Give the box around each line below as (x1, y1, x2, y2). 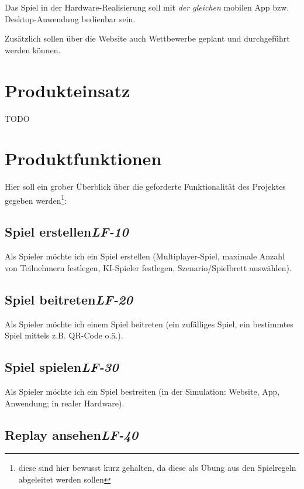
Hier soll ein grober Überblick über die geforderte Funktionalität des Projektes (5, 180, 286, 193)
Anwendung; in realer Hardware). (5, 396, 125, 409)
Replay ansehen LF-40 (5, 425, 139, 443)
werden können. (5, 43, 61, 56)
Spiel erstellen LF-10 (5, 223, 129, 241)
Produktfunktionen (5, 146, 162, 170)
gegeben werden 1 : (5, 192, 67, 206)
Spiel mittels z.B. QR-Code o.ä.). (5, 329, 123, 341)
